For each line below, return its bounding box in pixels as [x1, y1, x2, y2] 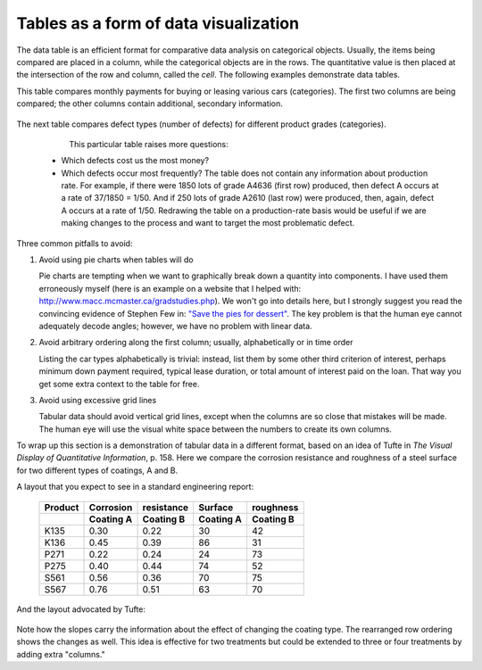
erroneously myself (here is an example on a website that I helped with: [38, 283, 302, 294]
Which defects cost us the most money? [61, 155, 210, 166]
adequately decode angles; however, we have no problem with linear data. [38, 320, 312, 331]
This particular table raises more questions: [69, 138, 229, 149]
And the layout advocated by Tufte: [16, 603, 146, 615]
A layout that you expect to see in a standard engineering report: [16, 482, 254, 492]
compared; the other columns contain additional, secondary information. [16, 98, 283, 109]
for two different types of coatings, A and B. [16, 465, 179, 476]
